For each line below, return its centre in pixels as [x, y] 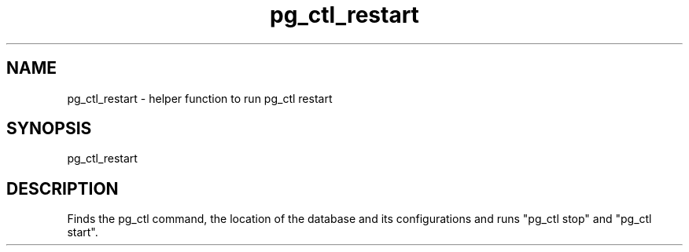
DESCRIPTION [63, 188]
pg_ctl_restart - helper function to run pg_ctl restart [200, 98]
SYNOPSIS [49, 129]
